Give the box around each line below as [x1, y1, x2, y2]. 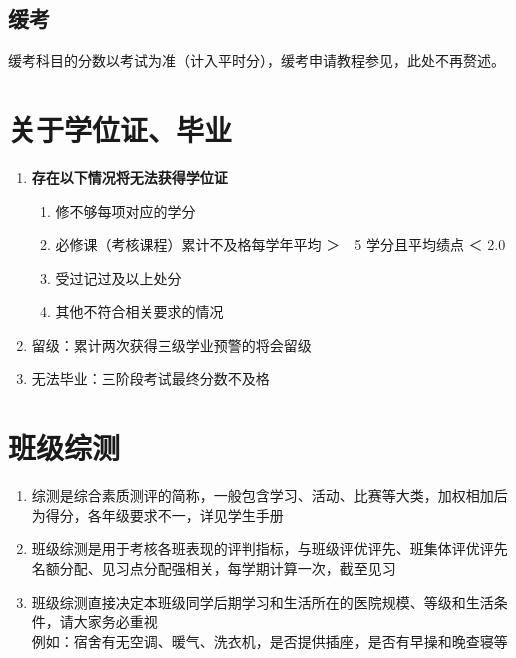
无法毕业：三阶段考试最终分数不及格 [31, 368, 270, 389]
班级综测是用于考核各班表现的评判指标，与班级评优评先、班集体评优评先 [31, 538, 508, 559]
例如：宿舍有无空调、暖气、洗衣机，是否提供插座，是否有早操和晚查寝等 [31, 630, 508, 651]
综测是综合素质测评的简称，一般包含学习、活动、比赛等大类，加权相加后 [31, 485, 508, 506]
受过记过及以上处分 [55, 267, 182, 288]
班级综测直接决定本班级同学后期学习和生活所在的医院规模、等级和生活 [31, 591, 494, 612]
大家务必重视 [73, 611, 158, 632]
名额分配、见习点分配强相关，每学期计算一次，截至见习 [31, 557, 396, 578]
